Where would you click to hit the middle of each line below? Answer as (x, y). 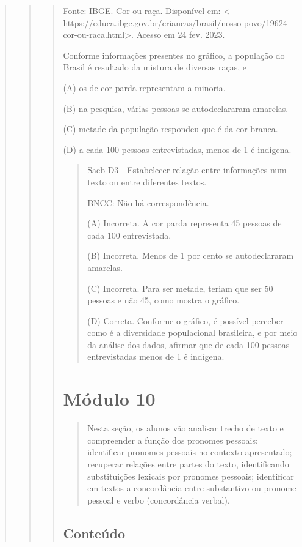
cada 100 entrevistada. (129, 235)
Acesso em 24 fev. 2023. (181, 35)
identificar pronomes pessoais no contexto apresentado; (190, 452)
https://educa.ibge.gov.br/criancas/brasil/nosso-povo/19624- (177, 22)
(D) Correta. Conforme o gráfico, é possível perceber (185, 320)
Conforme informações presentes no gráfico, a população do (174, 55)
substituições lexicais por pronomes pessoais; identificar (191, 476)
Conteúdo (94, 533)
